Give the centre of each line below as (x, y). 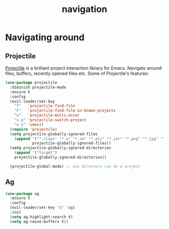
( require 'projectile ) (33, 129)
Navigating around (45, 37)
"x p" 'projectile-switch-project (50, 120)
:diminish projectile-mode (38, 87)
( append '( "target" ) (36, 153)
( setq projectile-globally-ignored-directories (61, 148)
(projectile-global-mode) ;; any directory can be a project (75, 166)
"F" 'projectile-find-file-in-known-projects (65, 111)
